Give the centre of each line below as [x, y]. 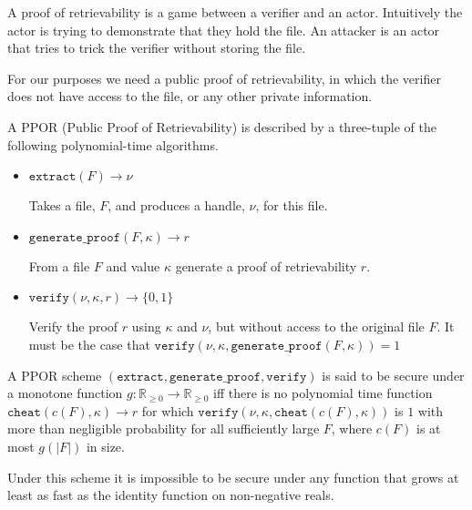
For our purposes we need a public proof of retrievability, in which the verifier [224, 78]
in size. [105, 446]
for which [168, 410]
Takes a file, [62, 205]
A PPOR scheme [55, 375]
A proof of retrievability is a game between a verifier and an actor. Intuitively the [235, 12]
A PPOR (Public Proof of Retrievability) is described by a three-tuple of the [222, 126]
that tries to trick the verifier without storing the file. [157, 48]
